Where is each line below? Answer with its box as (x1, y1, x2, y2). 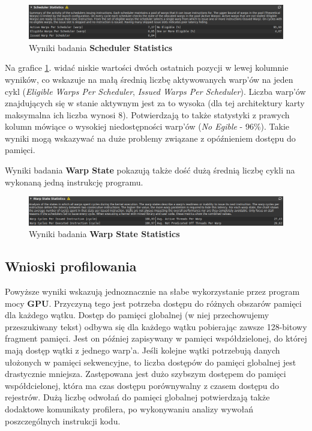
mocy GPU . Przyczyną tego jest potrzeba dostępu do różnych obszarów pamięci (5, 297, 302, 309)
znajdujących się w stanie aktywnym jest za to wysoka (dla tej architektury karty (5, 97, 305, 109)
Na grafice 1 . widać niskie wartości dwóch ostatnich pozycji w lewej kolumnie (5, 61, 289, 74)
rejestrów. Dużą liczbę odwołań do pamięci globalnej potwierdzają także (5, 391, 270, 403)
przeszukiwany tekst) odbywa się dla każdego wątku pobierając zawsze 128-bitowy (5, 320, 307, 333)
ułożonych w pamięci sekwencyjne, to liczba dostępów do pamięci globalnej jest (5, 355, 296, 368)
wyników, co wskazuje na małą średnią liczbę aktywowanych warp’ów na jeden (5, 73, 293, 85)
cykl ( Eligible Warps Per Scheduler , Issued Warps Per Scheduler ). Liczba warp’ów (5, 85, 306, 97)
